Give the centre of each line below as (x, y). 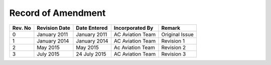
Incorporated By (133, 28)
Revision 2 (173, 47)
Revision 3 (174, 54)
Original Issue (178, 34)
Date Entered (92, 28)
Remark (171, 28)
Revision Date (53, 28)
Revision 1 (173, 41)
